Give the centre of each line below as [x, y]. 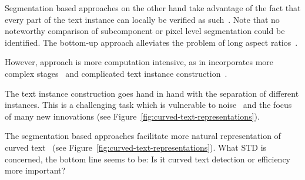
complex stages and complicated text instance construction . [116, 73]
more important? [35, 170]
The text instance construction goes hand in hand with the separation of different [152, 93]
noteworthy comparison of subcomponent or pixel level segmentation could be [145, 31]
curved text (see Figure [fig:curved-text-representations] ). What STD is [136, 147]
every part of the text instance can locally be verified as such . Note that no [142, 19]
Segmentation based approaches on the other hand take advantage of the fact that [153, 8]
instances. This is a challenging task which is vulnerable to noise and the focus [148, 105]
